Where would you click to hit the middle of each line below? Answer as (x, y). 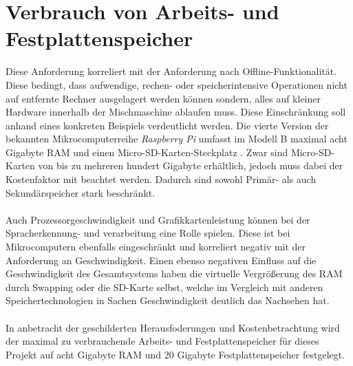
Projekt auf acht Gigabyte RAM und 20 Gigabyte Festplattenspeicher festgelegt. (175, 354)
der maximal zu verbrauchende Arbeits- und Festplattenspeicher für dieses (162, 341)
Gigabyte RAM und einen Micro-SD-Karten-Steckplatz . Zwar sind (147, 152)
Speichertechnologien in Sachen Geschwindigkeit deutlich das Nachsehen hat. (168, 300)
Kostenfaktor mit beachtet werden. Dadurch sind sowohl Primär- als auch (161, 179)
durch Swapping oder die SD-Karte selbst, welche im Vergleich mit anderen (164, 287)
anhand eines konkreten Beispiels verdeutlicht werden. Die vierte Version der (167, 125)
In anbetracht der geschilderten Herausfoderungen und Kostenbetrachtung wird (173, 327)
